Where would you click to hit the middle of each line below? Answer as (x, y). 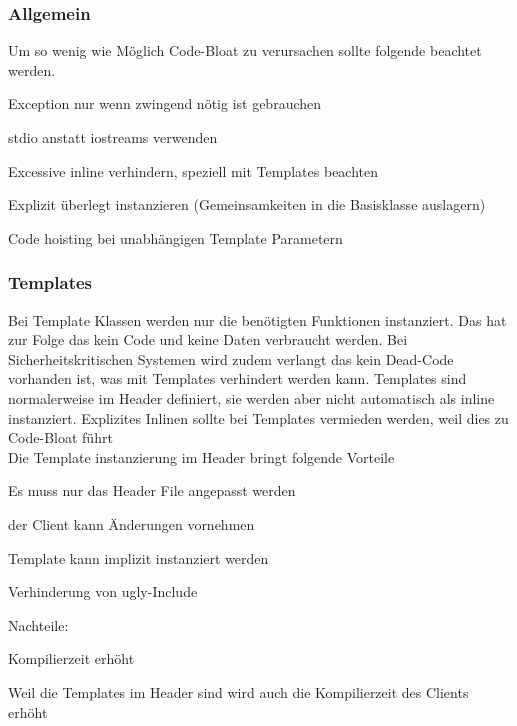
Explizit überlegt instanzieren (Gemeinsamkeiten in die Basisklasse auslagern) (247, 204)
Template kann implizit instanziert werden (138, 557)
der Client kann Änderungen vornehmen (131, 523)
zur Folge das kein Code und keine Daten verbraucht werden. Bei (208, 339)
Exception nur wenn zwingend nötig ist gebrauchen (165, 103)
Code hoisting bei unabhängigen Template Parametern (175, 237)
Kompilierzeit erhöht (71, 658)
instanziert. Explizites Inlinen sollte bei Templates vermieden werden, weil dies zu (258, 417)
